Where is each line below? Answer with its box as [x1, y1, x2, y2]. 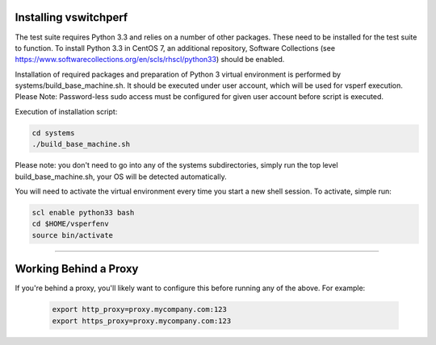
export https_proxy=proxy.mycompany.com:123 [52, 316, 232, 326]
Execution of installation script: [15, 106, 118, 116]
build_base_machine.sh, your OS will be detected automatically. [15, 172, 227, 181]
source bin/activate [31, 231, 113, 239]
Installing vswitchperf [15, 10, 128, 24]
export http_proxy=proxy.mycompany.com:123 [52, 305, 228, 314]
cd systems [31, 128, 75, 137]
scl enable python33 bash [31, 208, 135, 217]
